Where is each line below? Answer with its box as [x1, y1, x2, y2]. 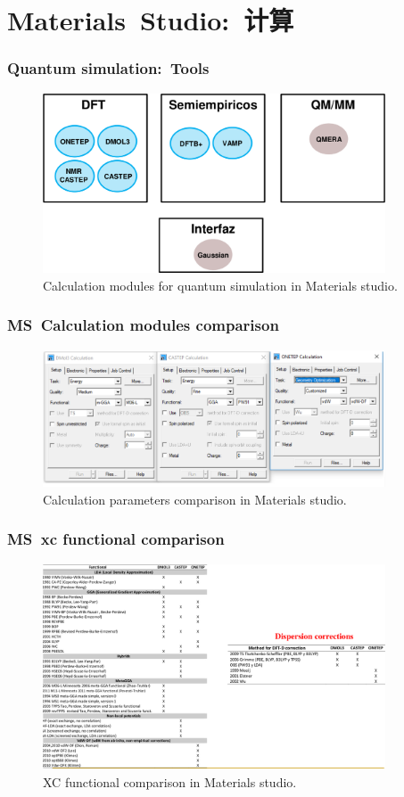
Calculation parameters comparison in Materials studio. [43, 489, 347, 508]
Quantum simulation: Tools [7, 57, 210, 79]
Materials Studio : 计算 [7, 2, 294, 38]
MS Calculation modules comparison [7, 314, 279, 336]
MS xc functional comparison [7, 528, 225, 550]
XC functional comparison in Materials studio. [43, 772, 297, 791]
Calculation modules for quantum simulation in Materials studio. [43, 275, 398, 294]
